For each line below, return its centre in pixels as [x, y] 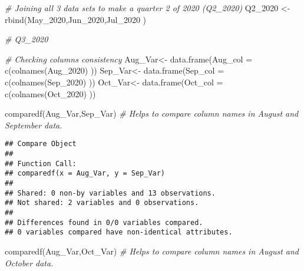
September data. [34, 125]
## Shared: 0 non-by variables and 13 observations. [110, 193]
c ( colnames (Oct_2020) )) [50, 93]
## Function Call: [41, 163]
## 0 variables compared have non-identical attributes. [119, 232]
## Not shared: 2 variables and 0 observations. [102, 203]
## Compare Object [41, 144]
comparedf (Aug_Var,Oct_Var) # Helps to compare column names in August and [152, 251]
